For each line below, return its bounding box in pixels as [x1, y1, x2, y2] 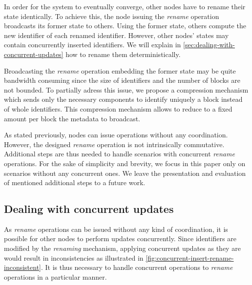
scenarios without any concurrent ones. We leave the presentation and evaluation [4, 168, 246, 178]
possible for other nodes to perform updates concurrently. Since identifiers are [4, 233, 236, 244]
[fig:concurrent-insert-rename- [146, 252, 234, 263]
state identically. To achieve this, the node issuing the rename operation [4, 11, 219, 21]
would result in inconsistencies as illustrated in [4, 252, 144, 263]
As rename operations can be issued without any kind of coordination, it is [4, 224, 228, 234]
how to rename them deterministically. [65, 49, 181, 59]
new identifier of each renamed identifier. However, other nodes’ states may [4, 30, 229, 40]
